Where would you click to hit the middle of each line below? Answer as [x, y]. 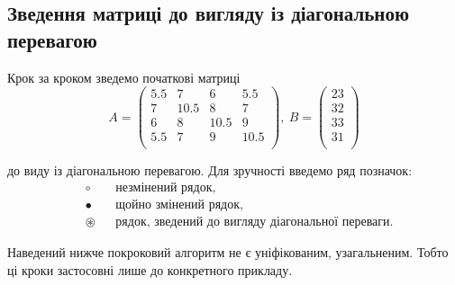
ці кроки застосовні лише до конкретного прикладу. [150, 269]
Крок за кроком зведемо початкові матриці [124, 77]
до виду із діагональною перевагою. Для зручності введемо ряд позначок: [210, 170]
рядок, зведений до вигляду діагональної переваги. [255, 223]
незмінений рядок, [166, 188]
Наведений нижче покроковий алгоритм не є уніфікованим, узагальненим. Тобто [228, 252]
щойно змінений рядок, [179, 205]
